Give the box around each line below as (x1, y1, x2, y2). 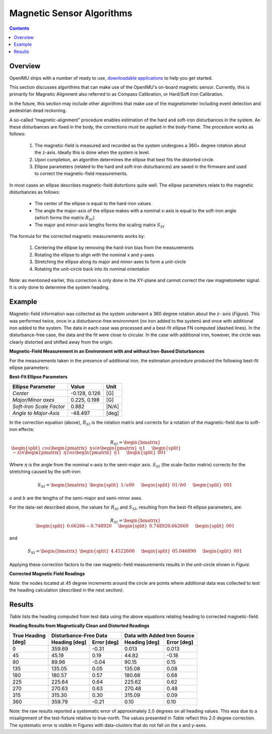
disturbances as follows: (9, 189, 60, 195)
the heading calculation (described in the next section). (9, 587, 124, 593)
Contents (9, 25, 30, 31)
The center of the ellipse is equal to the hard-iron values (34, 201, 151, 207)
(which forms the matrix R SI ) (34, 215, 95, 222)
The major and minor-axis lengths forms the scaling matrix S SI (34, 222, 165, 229)
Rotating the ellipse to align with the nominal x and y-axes (34, 252, 155, 258)
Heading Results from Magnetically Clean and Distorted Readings (9, 623, 150, 629)
